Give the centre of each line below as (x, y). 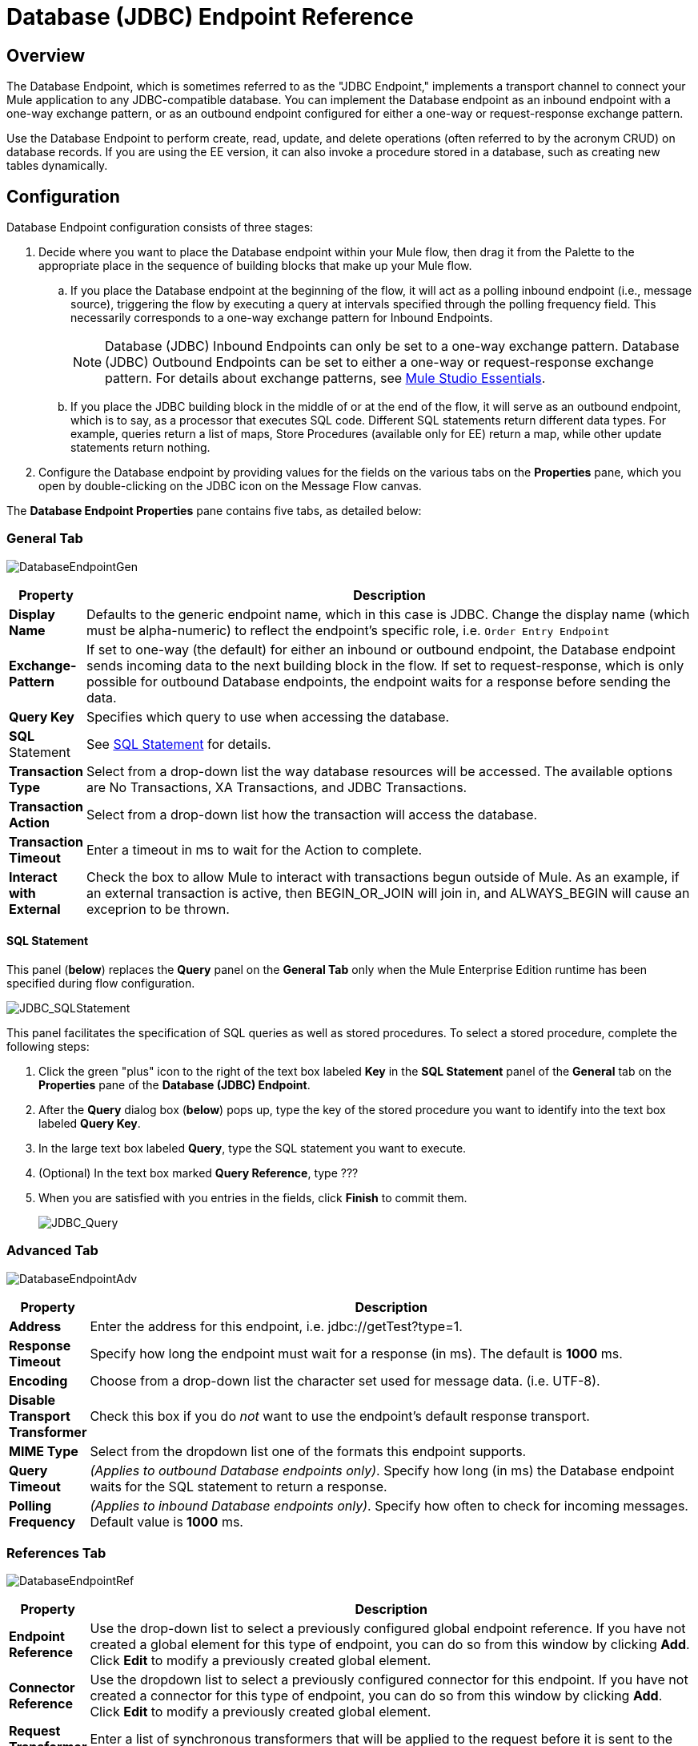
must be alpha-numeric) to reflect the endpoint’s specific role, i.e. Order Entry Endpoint (348, 630)
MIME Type (44, 1451)
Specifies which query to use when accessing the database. (268, 716)
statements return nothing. (140, 448)
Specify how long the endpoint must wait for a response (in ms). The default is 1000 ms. (356, 1353)
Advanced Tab (52, 1251)
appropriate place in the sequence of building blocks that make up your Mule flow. (255, 266)
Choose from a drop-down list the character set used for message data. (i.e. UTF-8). (345, 1380)
